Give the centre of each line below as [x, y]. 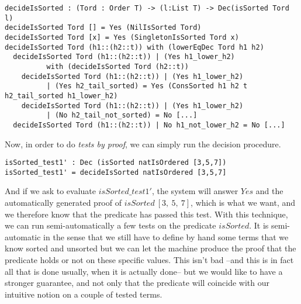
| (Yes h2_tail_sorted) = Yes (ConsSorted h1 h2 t [147, 86]
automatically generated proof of [63, 203]
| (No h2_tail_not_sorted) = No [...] [122, 115]
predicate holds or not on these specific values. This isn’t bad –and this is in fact [149, 260]
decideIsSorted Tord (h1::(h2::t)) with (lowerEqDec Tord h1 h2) [134, 47]
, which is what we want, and [243, 203]
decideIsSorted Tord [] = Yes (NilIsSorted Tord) [103, 28]
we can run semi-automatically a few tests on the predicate [110, 225]
